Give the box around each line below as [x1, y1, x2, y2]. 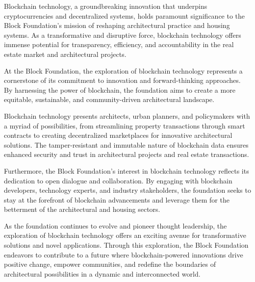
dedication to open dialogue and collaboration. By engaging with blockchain [4, 175, 232, 185]
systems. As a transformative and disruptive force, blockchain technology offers [4, 29, 241, 40]
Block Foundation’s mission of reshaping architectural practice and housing [4, 20, 230, 30]
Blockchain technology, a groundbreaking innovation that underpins [4, 1, 207, 11]
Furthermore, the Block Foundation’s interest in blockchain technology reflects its [4, 165, 249, 176]
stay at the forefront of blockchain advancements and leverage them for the [4, 194, 229, 205]
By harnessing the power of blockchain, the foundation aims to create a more [4, 84, 235, 95]
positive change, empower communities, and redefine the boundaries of [4, 259, 216, 269]
